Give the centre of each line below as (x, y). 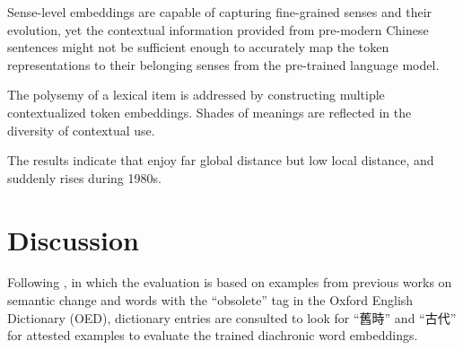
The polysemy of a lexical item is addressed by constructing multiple (196, 95)
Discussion (73, 239)
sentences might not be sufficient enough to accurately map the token (198, 47)
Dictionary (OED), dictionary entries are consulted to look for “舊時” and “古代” (232, 317)
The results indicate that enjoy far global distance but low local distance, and (221, 160)
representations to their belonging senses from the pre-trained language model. (223, 64)
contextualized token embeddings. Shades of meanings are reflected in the (210, 112)
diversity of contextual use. (81, 130)
